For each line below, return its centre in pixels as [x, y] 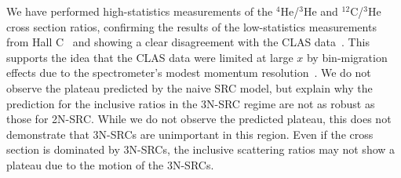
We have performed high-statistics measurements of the [140, 11]
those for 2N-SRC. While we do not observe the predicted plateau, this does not [199, 119]
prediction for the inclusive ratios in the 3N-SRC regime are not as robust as [191, 103]
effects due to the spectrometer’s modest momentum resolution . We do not [189, 73]
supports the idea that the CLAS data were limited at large [150, 57]
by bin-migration [347, 57]
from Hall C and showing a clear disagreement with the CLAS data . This [188, 42]
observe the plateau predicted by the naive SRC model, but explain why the [190, 87]
